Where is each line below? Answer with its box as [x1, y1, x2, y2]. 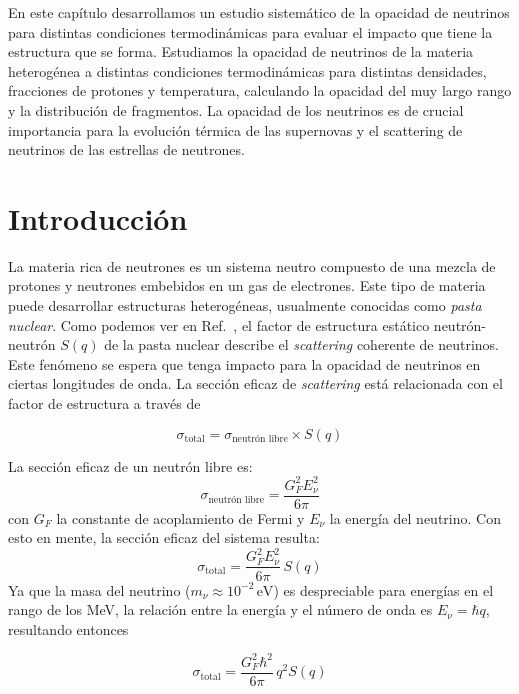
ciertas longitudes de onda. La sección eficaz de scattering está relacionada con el [8, 373, 503, 394]
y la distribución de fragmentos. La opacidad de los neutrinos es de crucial [8, 99, 464, 120]
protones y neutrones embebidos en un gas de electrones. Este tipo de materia [8, 275, 486, 296]
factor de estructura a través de [8, 393, 201, 414]
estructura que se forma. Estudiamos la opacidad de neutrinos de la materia [8, 41, 474, 62]
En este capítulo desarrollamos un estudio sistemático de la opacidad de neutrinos [8, 2, 510, 22]
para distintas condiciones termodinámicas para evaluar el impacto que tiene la [8, 21, 493, 42]
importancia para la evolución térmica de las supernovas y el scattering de [8, 119, 463, 140]
